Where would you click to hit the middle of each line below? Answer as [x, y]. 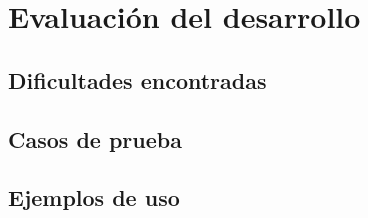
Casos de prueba [95, 138]
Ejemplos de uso [94, 197]
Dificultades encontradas [137, 79]
